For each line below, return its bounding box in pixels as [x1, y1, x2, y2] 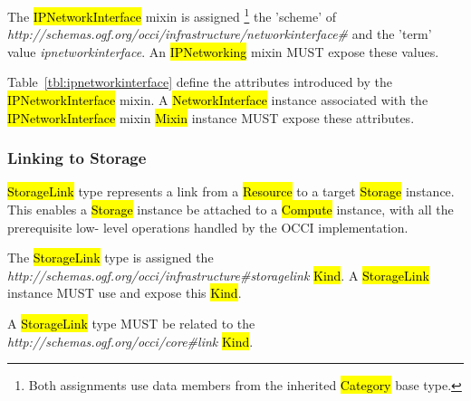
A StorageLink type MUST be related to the [7, 314, 255, 332]
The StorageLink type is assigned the [7, 248, 214, 267]
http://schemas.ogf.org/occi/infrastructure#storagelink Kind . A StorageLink [7, 265, 429, 284]
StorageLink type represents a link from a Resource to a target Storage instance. [7, 182, 455, 201]
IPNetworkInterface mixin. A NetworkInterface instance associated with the [7, 91, 428, 110]
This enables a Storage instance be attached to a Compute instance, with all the [7, 200, 454, 219]
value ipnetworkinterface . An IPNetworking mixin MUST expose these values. [7, 42, 439, 61]
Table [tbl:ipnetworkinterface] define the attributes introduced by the [7, 72, 392, 91]
